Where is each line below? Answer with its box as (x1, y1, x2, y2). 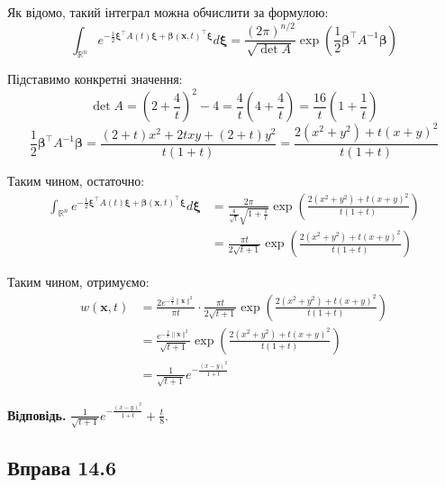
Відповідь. (7, 405, 67, 424)
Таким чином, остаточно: (7, 170, 145, 189)
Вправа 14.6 (7, 453, 117, 481)
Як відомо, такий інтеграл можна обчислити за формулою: (7, 3, 329, 21)
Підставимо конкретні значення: (7, 69, 183, 88)
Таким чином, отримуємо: (7, 272, 150, 291)
